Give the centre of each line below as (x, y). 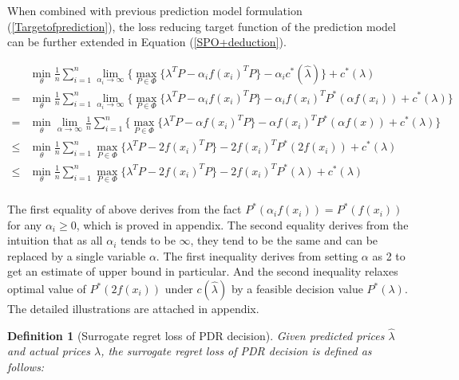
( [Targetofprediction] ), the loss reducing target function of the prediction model (202, 26)
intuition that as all (55, 240)
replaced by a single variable (77, 255)
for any (25, 224)
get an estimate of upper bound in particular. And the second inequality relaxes (203, 271)
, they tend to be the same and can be (284, 240)
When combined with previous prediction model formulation (155, 10)
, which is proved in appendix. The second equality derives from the (242, 224)
